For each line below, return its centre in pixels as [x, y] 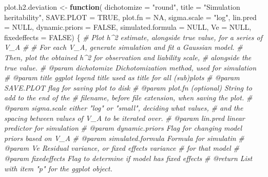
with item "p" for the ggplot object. [58, 168]
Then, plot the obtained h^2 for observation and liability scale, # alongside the [128, 57]
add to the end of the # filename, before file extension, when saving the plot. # [128, 98]
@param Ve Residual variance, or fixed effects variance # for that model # [122, 148]
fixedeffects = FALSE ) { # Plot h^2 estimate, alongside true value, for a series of [133, 37]
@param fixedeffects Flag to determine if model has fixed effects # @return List [128, 158]
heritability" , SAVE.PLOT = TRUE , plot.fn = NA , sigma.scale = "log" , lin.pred [130, 17]
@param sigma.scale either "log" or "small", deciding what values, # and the [124, 107]
